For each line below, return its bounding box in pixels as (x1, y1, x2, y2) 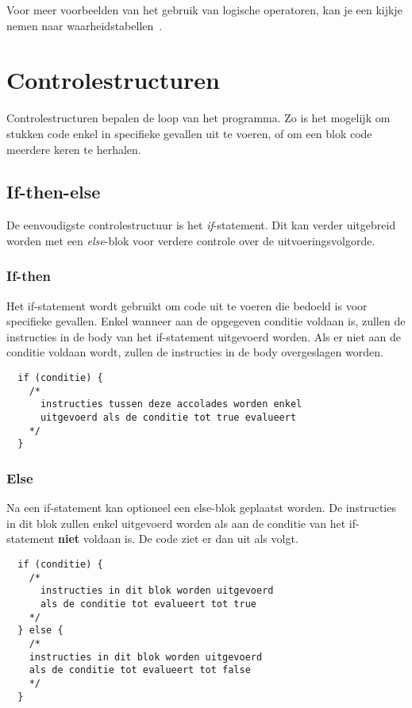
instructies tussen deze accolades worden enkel (40, 398, 302, 410)
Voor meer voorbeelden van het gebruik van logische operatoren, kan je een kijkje (6, 2, 402, 17)
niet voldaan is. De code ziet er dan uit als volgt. (58, 530, 298, 547)
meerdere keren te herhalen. (6, 140, 141, 157)
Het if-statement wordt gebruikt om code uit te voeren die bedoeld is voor (6, 297, 368, 314)
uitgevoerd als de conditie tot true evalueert (40, 412, 297, 424)
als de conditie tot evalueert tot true (40, 598, 256, 610)
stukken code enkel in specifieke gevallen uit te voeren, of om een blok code (6, 125, 372, 141)
